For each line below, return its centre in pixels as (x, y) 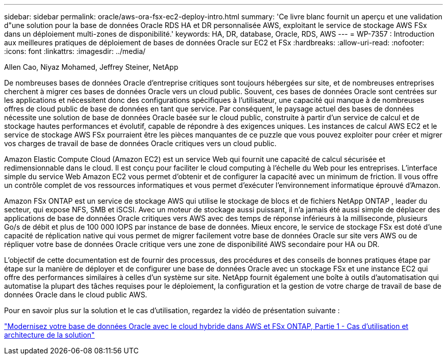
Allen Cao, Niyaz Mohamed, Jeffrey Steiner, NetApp (91, 67)
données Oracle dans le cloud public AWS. (76, 295)
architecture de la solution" (49, 335)
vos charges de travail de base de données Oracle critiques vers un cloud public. (140, 143)
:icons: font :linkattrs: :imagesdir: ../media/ (75, 51)
